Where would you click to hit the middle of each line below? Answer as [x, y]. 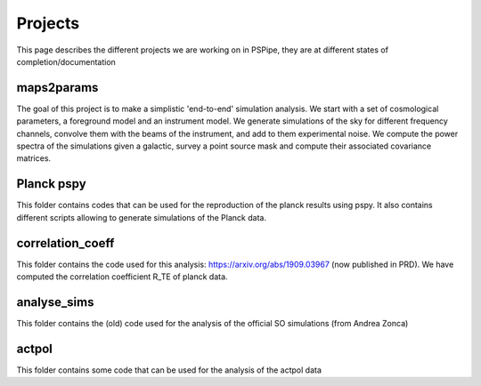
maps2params [57, 88]
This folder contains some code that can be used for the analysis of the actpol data [169, 370]
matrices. [34, 158]
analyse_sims [55, 302]
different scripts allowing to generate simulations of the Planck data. [142, 217]
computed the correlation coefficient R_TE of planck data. [122, 277]
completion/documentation [66, 61]
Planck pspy [51, 184]
